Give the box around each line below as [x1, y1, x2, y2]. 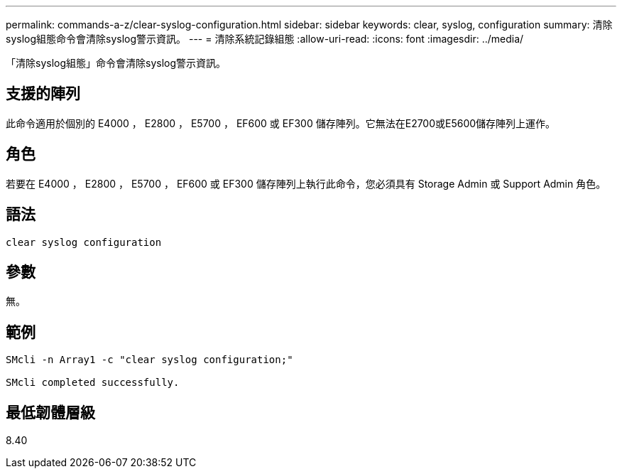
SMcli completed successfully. [6, 377, 180, 389]
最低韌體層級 [6, 403, 95, 421]
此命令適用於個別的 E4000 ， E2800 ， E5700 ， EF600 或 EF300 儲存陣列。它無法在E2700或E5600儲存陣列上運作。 [6, 117, 556, 129]
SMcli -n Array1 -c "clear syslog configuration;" [6, 354, 293, 366]
